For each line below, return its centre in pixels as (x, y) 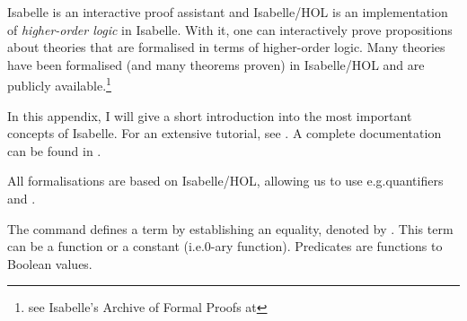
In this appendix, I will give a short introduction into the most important (210, 115)
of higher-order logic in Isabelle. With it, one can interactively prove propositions (230, 29)
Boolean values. (50, 263)
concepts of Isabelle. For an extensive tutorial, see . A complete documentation (225, 133)
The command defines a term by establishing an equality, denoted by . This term (230, 228)
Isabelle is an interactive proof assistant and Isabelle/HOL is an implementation (228, 12)
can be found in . (54, 150)
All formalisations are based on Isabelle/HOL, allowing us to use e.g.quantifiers (225, 181)
